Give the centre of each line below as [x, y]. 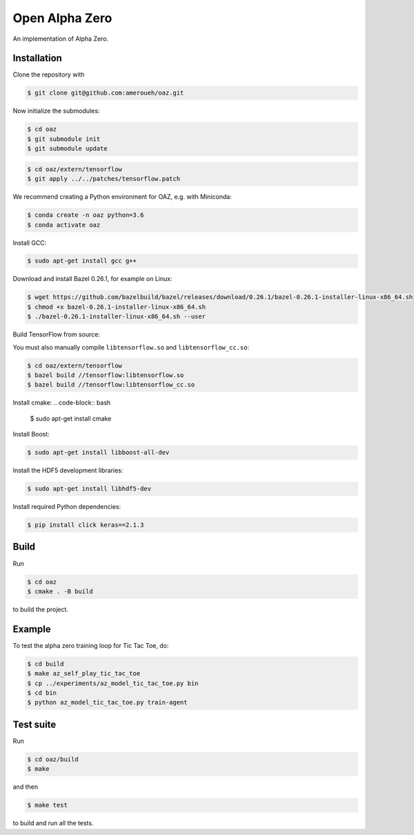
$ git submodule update [68, 149]
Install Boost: [31, 434]
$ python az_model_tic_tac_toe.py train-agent [107, 702]
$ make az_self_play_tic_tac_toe [84, 674]
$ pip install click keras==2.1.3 [86, 525]
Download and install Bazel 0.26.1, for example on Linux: [92, 279]
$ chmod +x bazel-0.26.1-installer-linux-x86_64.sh [117, 307]
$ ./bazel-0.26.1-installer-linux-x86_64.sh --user [117, 317]
